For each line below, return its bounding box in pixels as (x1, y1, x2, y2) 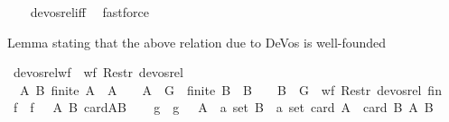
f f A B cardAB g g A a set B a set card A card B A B (13, 98, 434, 117)
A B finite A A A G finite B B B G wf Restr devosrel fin (19, 80, 442, 99)
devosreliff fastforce (30, 3, 149, 21)
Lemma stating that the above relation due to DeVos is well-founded (7, 32, 387, 51)
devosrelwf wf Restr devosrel (13, 63, 183, 82)
